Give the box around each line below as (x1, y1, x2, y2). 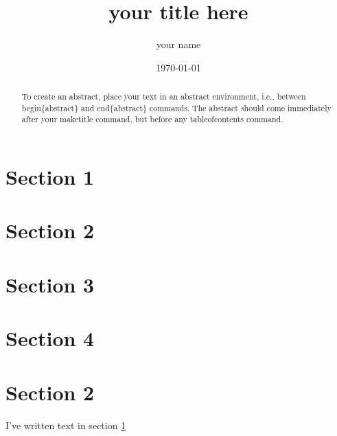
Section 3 (5, 270, 95, 298)
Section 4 (5, 324, 95, 352)
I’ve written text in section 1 (5, 417, 126, 432)
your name (156, 37, 201, 51)
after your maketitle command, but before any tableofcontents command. (21, 113, 283, 125)
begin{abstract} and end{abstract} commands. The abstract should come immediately (21, 102, 332, 113)
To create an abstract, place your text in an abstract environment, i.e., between (21, 91, 306, 102)
